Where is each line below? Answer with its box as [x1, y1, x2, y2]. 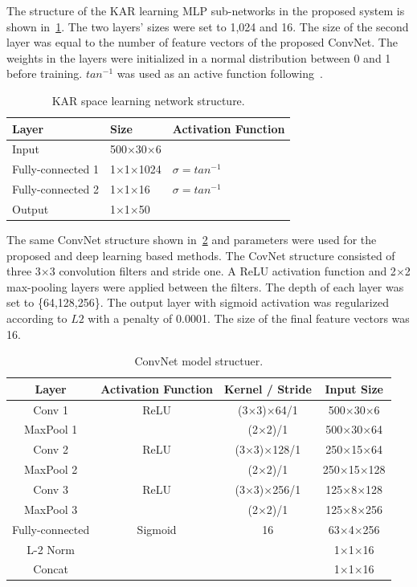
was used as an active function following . [117, 65, 323, 82]
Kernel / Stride [223, 380, 312, 397]
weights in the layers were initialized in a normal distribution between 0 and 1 [6, 49, 391, 66]
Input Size [325, 380, 383, 397]
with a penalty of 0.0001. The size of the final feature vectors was [88, 310, 410, 326]
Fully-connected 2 [12, 181, 99, 198]
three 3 [6, 263, 41, 279]
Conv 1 [33, 401, 68, 418]
